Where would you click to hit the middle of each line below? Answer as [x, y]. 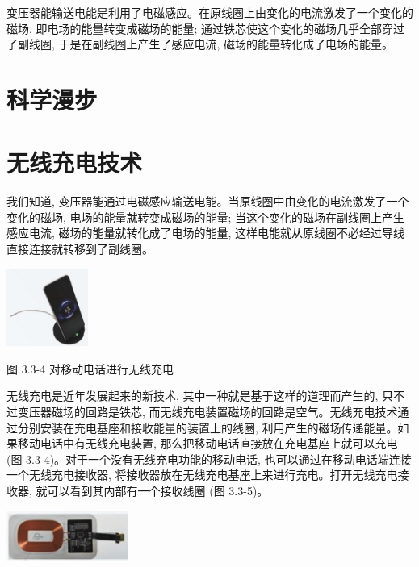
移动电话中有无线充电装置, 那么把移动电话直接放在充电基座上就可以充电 [207, 443]
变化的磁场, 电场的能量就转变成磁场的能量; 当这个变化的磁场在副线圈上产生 [206, 217]
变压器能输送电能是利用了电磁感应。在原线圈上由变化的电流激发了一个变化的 [210, 12]
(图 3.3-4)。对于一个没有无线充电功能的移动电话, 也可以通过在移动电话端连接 [209, 459]
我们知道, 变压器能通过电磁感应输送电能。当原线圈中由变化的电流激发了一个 [208, 201]
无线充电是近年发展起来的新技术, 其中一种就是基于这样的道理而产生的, [193, 396]
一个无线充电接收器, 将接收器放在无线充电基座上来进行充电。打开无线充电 [202, 475]
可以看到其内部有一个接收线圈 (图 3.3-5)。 [158, 490]
